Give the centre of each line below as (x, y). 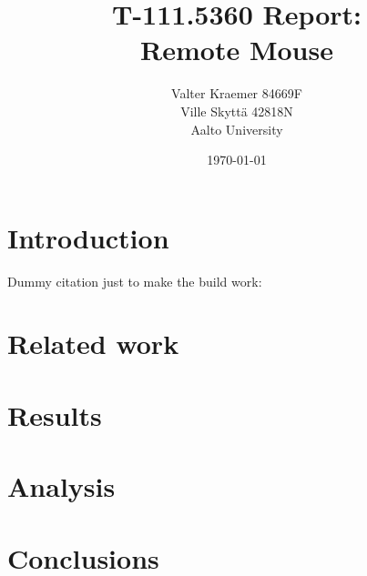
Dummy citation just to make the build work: (135, 281)
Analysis (61, 486)
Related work (93, 344)
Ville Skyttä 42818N (237, 111)
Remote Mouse (237, 50)
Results (55, 414)
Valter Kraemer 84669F (237, 93)
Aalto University (237, 129)
